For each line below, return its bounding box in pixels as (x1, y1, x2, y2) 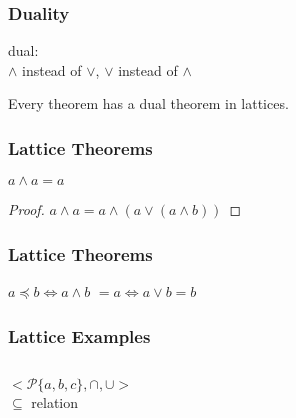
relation (31, 391, 79, 412)
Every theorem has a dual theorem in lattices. (8, 93, 289, 114)
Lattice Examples (8, 323, 151, 348)
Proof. (8, 199, 45, 220)
